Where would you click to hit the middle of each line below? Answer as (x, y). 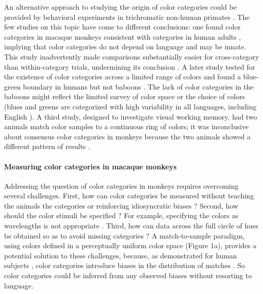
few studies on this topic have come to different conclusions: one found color (122, 27)
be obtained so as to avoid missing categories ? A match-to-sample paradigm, (124, 235)
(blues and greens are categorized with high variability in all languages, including (130, 106)
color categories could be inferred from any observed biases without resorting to (128, 275)
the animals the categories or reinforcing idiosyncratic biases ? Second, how (121, 205)
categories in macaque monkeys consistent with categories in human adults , (123, 36)
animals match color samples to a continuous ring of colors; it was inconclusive (126, 126)
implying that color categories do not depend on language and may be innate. (125, 47)
